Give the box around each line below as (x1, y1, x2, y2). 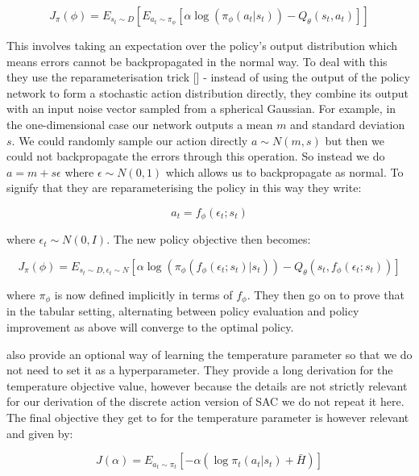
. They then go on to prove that (247, 286, 404, 303)
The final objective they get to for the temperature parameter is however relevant (6, 409, 409, 425)
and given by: (6, 424, 73, 441)
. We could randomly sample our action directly (11, 132, 248, 148)
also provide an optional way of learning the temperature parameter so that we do (6, 345, 413, 362)
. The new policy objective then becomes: (106, 231, 311, 248)
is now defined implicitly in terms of (54, 286, 233, 303)
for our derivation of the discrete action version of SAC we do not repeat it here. (6, 393, 404, 410)
